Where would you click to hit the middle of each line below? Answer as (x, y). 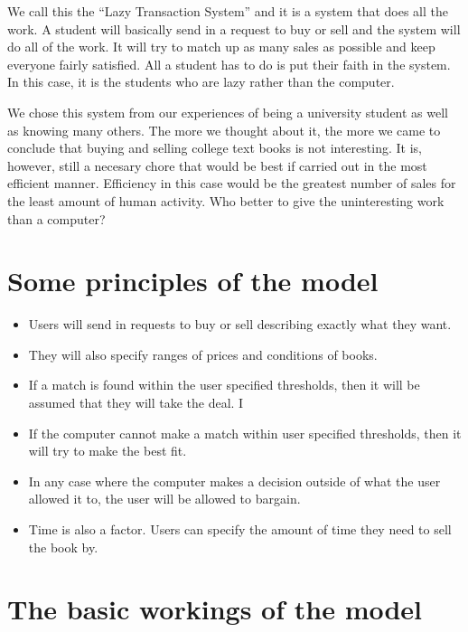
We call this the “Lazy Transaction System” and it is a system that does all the (228, 11)
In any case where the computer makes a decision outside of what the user (234, 481)
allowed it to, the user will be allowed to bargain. (164, 499)
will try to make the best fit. (108, 451)
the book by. (63, 547)
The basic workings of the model (215, 609)
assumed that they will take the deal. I (136, 403)
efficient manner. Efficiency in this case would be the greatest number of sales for (232, 183)
